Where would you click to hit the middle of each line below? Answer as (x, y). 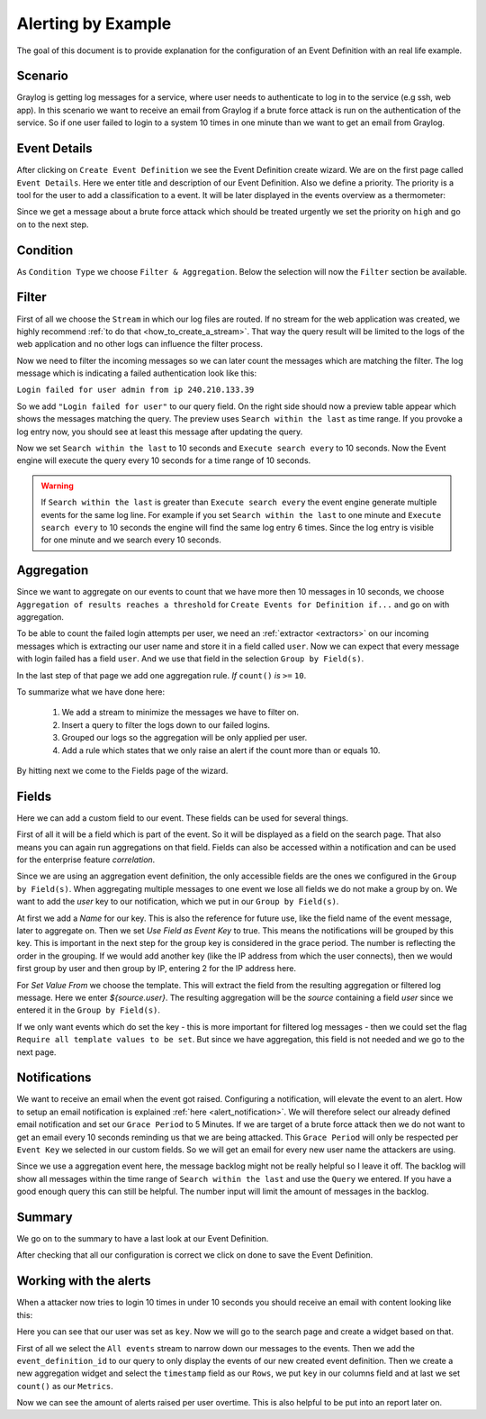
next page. (36, 1052)
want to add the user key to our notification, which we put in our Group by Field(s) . (178, 902)
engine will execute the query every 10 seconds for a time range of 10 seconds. (164, 460)
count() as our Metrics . (65, 1386)
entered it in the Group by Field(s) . (89, 1010)
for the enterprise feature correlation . (86, 860)
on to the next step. (53, 224)
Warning (57, 486)
